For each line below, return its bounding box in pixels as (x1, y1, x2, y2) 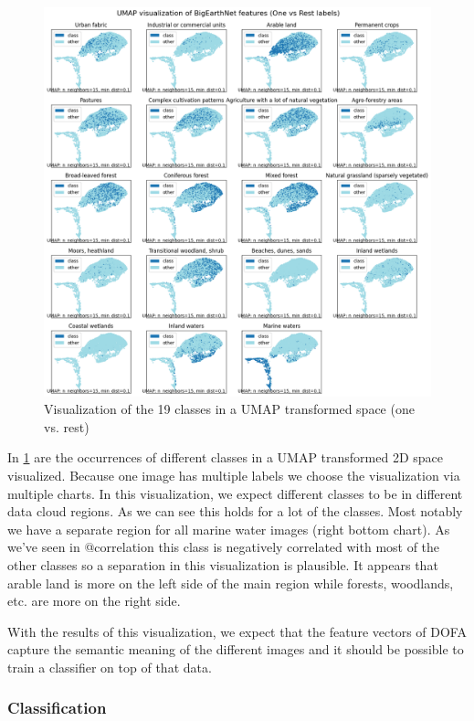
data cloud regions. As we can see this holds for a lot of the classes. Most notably (7, 502, 463, 521)
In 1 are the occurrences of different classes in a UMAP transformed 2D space (7, 448, 444, 467)
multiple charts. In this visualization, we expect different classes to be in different (7, 483, 463, 503)
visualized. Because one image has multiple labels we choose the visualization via (7, 466, 460, 485)
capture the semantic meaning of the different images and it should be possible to (7, 640, 464, 659)
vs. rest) (44, 417, 90, 436)
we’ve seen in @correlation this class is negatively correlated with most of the (7, 537, 440, 557)
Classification (7, 696, 107, 719)
